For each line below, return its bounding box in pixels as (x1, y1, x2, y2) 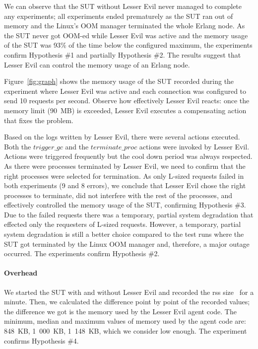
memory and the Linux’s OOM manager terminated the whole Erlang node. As (4, 20, 245, 31)
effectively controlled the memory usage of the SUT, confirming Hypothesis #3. (4, 200, 246, 210)
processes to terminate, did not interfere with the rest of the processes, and (4, 190, 233, 200)
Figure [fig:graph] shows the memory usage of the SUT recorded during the (4, 76, 234, 86)
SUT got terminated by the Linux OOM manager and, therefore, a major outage (4, 238, 250, 249)
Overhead (4, 268, 38, 278)
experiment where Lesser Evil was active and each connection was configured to (4, 85, 247, 96)
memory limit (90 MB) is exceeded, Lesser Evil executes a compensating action (4, 105, 247, 115)
